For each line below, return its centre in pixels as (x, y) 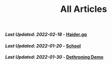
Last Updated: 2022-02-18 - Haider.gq (46, 34)
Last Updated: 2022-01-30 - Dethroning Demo (54, 57)
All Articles (84, 9)
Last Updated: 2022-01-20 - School (43, 46)
